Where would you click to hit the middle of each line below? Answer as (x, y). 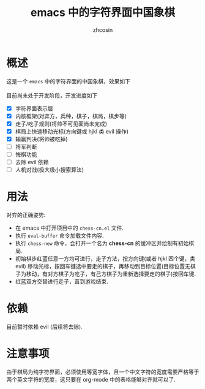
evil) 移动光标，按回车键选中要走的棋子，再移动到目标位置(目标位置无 (103, 266)
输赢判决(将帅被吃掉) (41, 139)
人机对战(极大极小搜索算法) (49, 170)
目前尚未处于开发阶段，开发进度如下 (52, 95)
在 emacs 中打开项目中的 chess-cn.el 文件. (69, 228)
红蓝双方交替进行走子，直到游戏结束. (61, 282)
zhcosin (103, 30)
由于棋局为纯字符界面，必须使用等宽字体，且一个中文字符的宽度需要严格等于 (103, 372)
